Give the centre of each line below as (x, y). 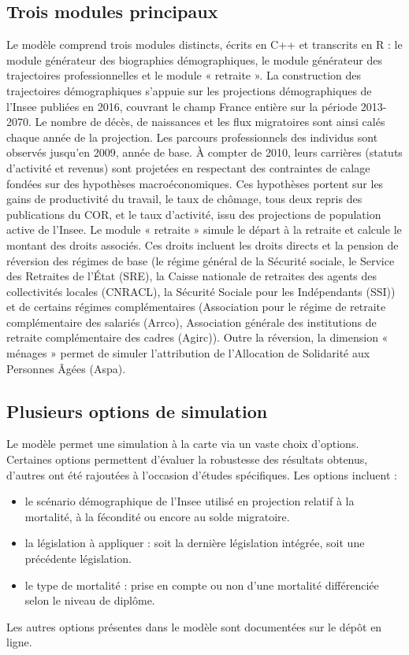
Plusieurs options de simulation (137, 411)
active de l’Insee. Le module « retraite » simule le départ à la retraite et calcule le (204, 229)
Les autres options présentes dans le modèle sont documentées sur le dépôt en (194, 626)
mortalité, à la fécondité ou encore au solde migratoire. (157, 516)
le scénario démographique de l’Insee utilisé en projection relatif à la (190, 501)
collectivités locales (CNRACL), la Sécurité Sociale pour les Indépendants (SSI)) (201, 291)
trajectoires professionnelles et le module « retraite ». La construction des (184, 75)
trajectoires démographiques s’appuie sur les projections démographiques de (189, 90)
